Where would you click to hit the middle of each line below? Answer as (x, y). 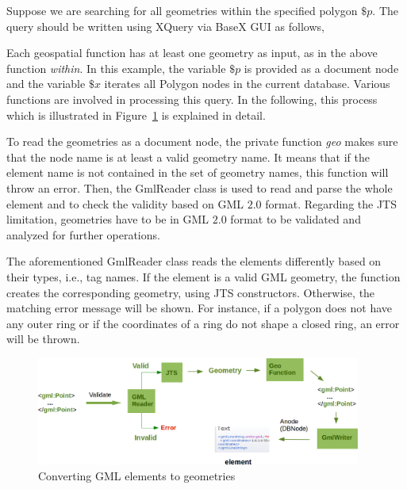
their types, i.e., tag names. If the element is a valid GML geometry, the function (203, 276)
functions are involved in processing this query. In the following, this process (192, 99)
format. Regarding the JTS (331, 203)
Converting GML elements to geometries (137, 475)
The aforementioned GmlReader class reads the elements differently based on (194, 261)
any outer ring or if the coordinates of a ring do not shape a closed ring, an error (203, 323)
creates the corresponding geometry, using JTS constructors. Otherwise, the (191, 292)
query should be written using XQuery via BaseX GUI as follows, (165, 26)
